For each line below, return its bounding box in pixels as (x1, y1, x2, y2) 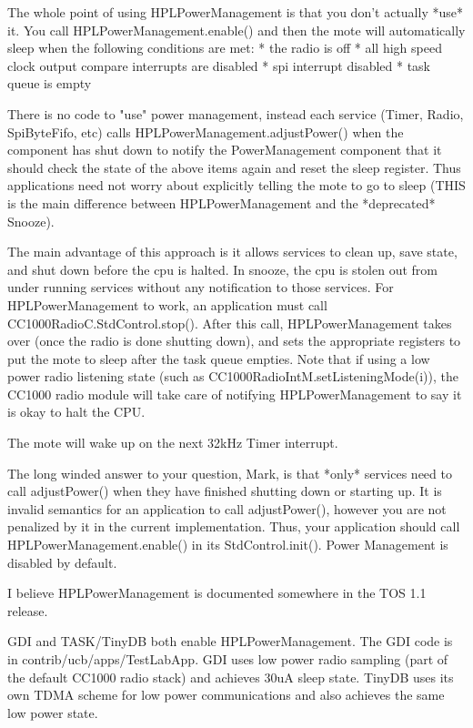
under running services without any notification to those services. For (7, 278, 394, 297)
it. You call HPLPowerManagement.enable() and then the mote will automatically (7, 20, 466, 39)
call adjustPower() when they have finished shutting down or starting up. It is (7, 481, 442, 500)
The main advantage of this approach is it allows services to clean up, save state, (7, 242, 458, 261)
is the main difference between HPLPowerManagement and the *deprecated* (7, 193, 436, 212)
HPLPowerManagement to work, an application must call (7, 295, 327, 314)
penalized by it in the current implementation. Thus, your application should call (7, 517, 460, 536)
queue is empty (7, 74, 92, 93)
